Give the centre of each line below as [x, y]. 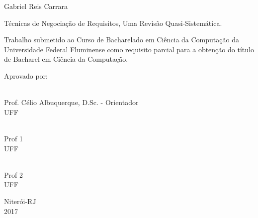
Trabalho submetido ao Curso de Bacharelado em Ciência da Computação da [122, 40]
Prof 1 [13, 138]
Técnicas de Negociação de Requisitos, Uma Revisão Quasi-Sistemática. [113, 23]
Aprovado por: [26, 75]
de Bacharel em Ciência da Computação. [66, 59]
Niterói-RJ [20, 201]
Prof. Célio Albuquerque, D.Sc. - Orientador [71, 102]
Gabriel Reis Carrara [36, 6]
